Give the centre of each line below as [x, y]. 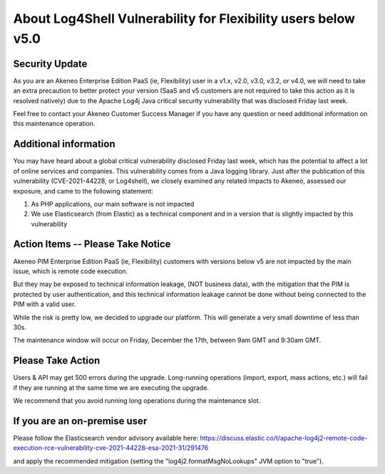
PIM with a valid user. [45, 304]
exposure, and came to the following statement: [83, 191]
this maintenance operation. [54, 124]
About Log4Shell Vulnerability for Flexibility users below [184, 19]
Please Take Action [57, 360]
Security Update [50, 64]
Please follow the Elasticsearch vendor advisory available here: [106, 438]
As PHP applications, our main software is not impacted [113, 204]
